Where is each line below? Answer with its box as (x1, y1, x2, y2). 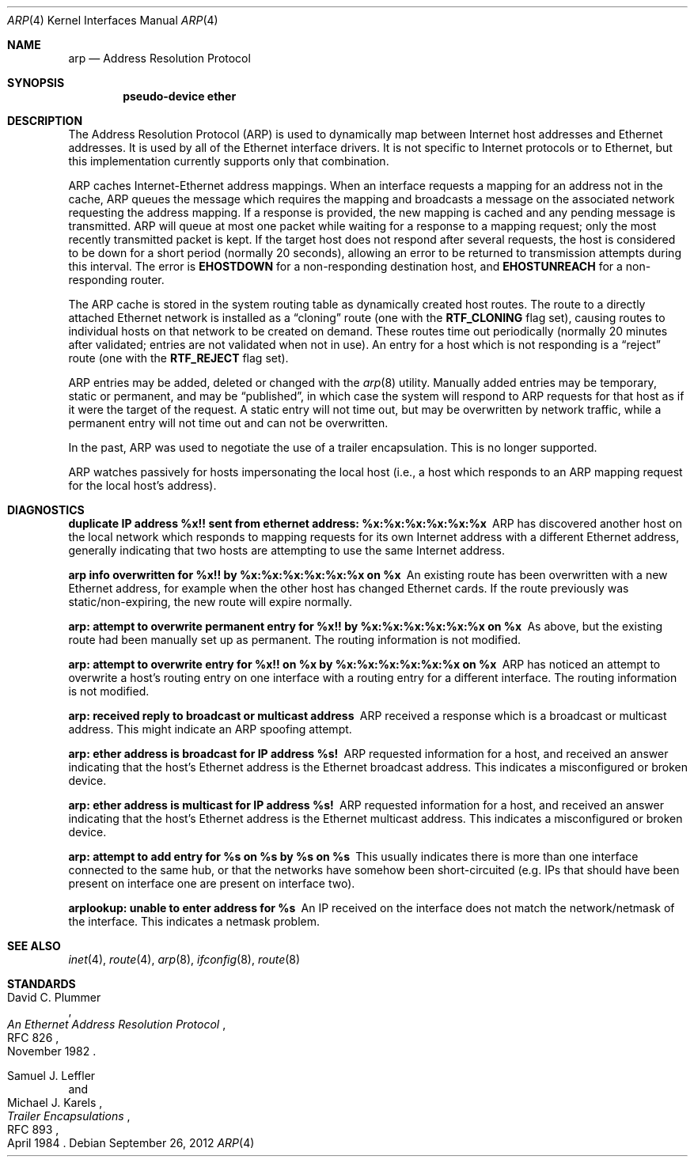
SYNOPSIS (7, 76, 65, 89)
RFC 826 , (7, 1031, 59, 1044)
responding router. (68, 273, 165, 286)
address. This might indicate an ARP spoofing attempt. (68, 722, 352, 736)
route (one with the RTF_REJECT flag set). (68, 351, 289, 365)
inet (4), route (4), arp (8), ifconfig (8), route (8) (68, 953, 301, 966)
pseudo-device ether (123, 89, 237, 103)
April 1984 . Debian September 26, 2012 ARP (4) (7, 1136, 255, 1150)
